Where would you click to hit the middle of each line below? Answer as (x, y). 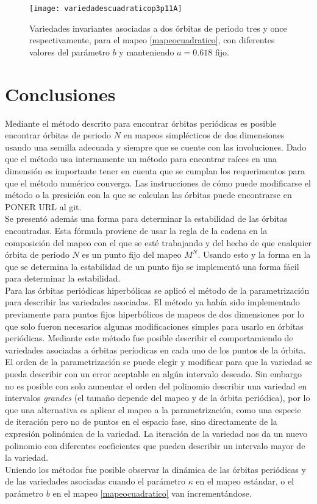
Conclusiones (60, 94)
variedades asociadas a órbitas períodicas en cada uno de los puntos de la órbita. (155, 350)
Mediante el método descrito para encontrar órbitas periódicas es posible (141, 123)
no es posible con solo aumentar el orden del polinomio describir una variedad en (156, 385)
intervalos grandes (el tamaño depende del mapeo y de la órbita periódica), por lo (158, 398)
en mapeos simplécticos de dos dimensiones (204, 135)
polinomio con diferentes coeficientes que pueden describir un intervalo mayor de (155, 445)
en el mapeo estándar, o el (245, 481)
